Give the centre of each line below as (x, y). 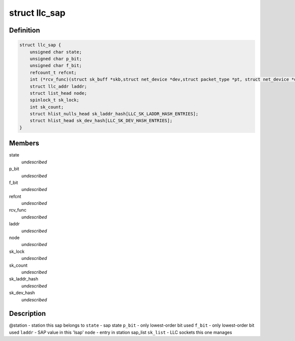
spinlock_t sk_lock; (55, 100)
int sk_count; (47, 107)
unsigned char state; (56, 52)
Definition (25, 30)
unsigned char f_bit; (56, 66)
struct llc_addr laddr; (58, 86)
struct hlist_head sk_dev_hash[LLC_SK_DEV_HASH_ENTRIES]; (101, 121)
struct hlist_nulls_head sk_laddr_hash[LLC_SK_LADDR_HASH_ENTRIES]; (114, 114)
